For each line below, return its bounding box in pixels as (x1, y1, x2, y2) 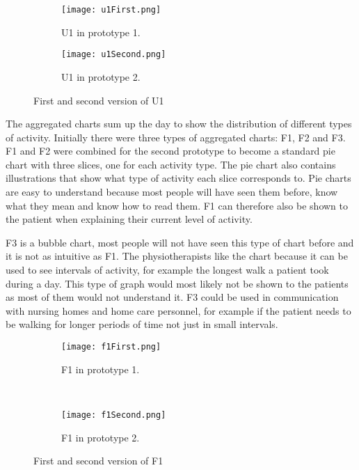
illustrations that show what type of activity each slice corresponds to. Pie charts (6, 171, 351, 185)
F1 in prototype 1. (61, 361, 140, 376)
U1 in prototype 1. (61, 24, 141, 39)
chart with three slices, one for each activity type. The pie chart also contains (6, 157, 336, 171)
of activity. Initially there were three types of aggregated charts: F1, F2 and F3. (6, 130, 346, 144)
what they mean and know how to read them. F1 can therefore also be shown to (6, 198, 348, 212)
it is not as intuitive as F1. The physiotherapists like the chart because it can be (6, 249, 348, 263)
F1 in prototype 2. (61, 430, 140, 444)
